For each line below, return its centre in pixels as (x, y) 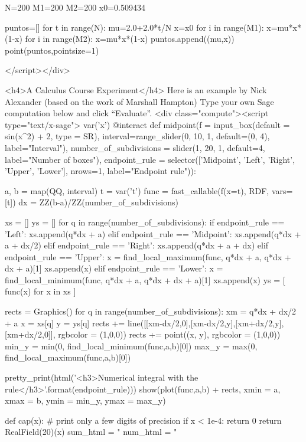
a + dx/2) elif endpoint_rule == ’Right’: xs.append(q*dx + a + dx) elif (137, 245)
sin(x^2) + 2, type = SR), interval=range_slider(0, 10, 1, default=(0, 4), (137, 136)
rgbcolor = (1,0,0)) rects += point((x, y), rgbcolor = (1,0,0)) (169, 334)
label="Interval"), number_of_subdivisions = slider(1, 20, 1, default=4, (135, 147)
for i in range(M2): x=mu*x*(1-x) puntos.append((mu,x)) (130, 39)
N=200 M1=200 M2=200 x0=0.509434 (75, 7)
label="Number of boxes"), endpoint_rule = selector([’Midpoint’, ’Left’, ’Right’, (150, 159)
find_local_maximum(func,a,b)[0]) (68, 357)
